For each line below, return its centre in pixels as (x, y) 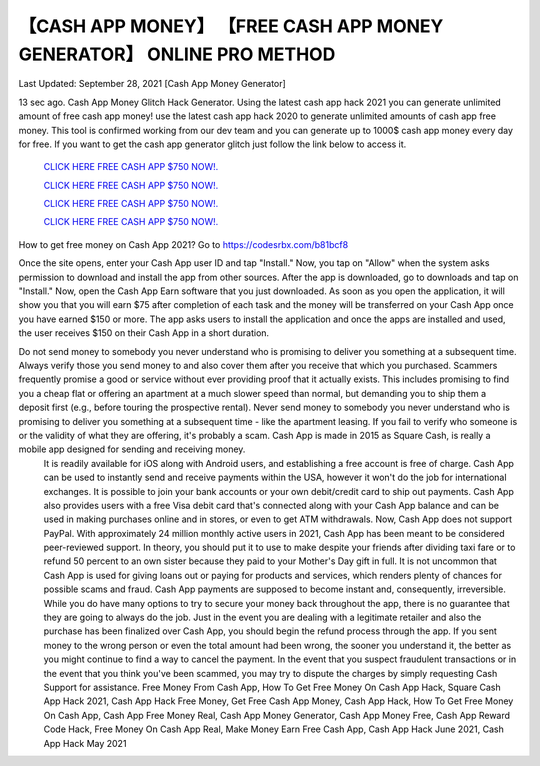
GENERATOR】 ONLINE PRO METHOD (177, 54)
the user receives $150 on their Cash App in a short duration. (144, 333)
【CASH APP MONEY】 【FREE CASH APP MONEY (231, 26)
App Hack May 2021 (85, 743)
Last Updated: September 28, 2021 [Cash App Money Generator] (152, 84)
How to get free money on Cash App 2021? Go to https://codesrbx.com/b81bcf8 (183, 244)
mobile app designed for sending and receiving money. (132, 449)
